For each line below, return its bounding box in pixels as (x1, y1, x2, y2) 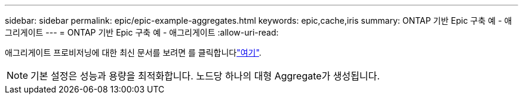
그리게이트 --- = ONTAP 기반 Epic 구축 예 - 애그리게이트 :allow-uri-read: (5, 27, 279, 37)
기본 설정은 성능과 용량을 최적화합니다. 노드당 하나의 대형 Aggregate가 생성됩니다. (30, 70, 380, 82)
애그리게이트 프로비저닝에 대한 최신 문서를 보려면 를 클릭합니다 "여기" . (5, 47, 261, 58)
